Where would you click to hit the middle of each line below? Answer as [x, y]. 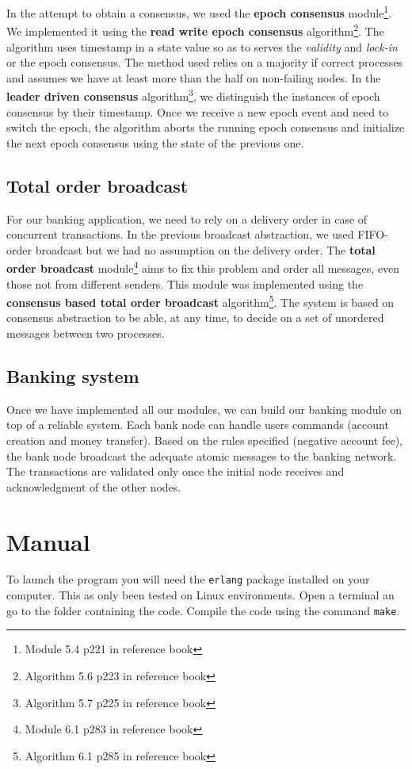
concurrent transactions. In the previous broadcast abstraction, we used [180, 234]
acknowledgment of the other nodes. [94, 486]
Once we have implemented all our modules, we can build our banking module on [204, 409]
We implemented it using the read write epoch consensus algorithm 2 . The [195, 30]
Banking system [73, 375]
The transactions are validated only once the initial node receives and [175, 471]
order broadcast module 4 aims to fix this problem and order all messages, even [203, 267]
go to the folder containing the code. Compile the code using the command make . [203, 610]
